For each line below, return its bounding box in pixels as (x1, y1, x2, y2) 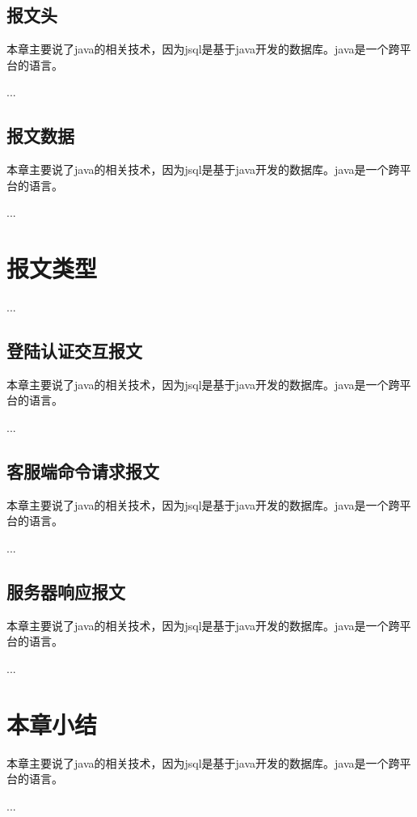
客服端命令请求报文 (6, 459, 159, 484)
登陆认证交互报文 (6, 338, 142, 363)
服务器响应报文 (6, 579, 125, 604)
